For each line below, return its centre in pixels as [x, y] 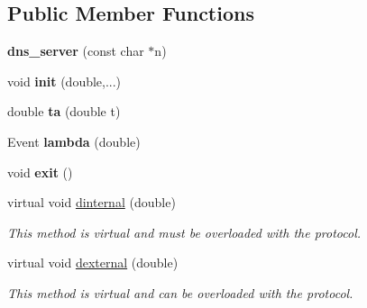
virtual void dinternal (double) [92, 202]
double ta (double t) [64, 111]
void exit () [40, 172]
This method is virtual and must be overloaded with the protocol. [184, 232]
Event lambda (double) [74, 141]
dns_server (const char [76, 51]
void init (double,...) [64, 81]
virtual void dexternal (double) [93, 263]
